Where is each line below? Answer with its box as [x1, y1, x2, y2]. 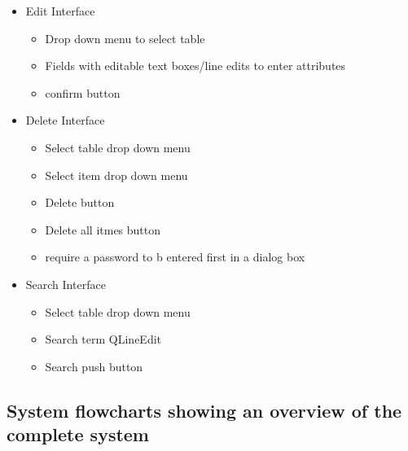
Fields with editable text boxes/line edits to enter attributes [45, 57, 346, 74]
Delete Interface [25, 112, 105, 129]
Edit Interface [25, 2, 95, 19]
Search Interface [25, 275, 106, 292]
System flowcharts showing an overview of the [7, 397, 402, 423]
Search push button [45, 357, 143, 374]
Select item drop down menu [45, 166, 188, 183]
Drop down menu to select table [45, 29, 205, 46]
